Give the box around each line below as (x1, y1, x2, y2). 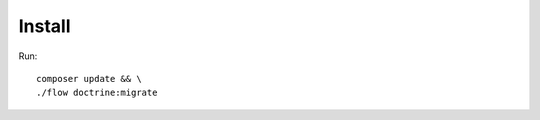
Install (18, 15, 71, 37)
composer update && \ (36, 73, 142, 84)
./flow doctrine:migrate (36, 87, 158, 99)
